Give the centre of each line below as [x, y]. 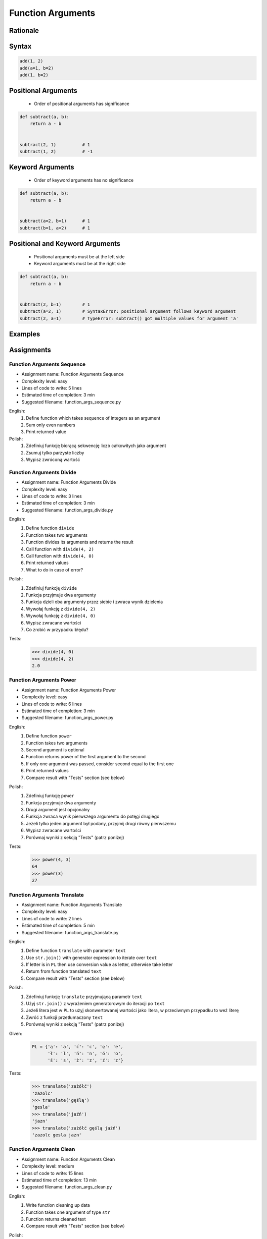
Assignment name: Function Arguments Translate [72, 904]
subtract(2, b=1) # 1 [55, 304]
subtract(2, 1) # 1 [55, 144]
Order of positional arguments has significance [82, 104]
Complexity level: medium [48, 1166]
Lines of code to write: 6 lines [52, 704]
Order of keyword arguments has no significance [84, 180]
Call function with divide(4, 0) [60, 556]
